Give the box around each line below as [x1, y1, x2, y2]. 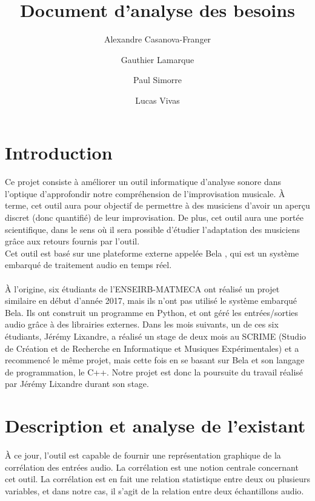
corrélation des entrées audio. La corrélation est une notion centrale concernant [5, 460, 299, 473]
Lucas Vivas [135, 93, 180, 106]
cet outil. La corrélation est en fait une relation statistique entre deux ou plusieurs [5, 472, 310, 485]
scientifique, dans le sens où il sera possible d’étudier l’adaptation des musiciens [5, 223, 300, 235]
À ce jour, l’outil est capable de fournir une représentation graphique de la [5, 448, 281, 461]
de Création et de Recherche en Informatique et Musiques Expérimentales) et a [5, 341, 299, 354]
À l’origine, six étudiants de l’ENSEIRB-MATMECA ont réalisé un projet [5, 282, 280, 295]
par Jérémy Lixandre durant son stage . [5, 377, 149, 390]
